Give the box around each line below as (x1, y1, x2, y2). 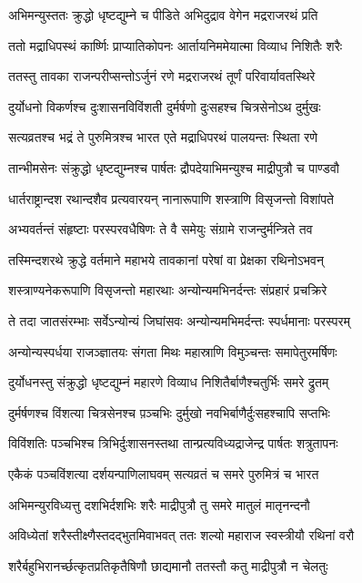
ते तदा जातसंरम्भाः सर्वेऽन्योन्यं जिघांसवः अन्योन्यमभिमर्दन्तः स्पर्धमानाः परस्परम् (8, 311, 350, 330)
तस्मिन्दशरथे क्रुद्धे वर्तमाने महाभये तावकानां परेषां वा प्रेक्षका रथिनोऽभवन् (8, 250, 324, 269)
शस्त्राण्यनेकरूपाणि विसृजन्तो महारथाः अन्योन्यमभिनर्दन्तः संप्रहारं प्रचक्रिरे (8, 281, 327, 300)
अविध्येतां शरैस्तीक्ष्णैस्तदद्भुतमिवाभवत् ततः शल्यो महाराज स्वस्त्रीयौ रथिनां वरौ (8, 526, 355, 545)
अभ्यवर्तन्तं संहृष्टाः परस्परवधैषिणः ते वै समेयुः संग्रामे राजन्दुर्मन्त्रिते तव (8, 220, 313, 239)
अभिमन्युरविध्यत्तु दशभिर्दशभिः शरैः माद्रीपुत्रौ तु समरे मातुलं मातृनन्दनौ (8, 495, 310, 514)
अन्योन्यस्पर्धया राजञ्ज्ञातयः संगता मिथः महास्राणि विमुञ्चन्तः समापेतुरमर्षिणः (8, 342, 337, 361)
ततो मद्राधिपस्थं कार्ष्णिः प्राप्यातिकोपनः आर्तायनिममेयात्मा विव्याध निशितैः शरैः (8, 36, 343, 55)
